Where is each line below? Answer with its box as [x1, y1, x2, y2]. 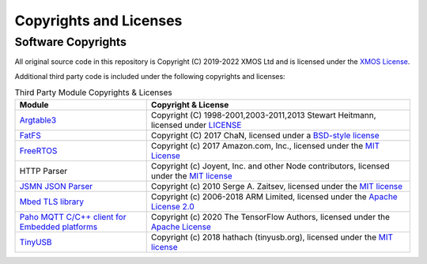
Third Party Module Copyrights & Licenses [14, 87, 173, 98]
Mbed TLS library [19, 196, 85, 207]
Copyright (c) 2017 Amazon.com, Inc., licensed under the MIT [150, 140, 380, 151]
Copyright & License [150, 99, 229, 110]
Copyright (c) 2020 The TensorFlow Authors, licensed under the [150, 211, 391, 222]
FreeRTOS [19, 145, 58, 156]
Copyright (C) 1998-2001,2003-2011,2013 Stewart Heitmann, [150, 109, 376, 120]
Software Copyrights [14, 35, 127, 49]
